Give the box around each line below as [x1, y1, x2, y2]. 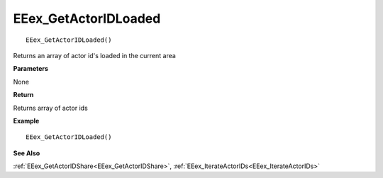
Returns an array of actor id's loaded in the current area [13, 51, 177, 60]
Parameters [13, 65, 49, 73]
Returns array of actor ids [13, 104, 88, 112]
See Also [13, 149, 40, 157]
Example [13, 116, 40, 125]
